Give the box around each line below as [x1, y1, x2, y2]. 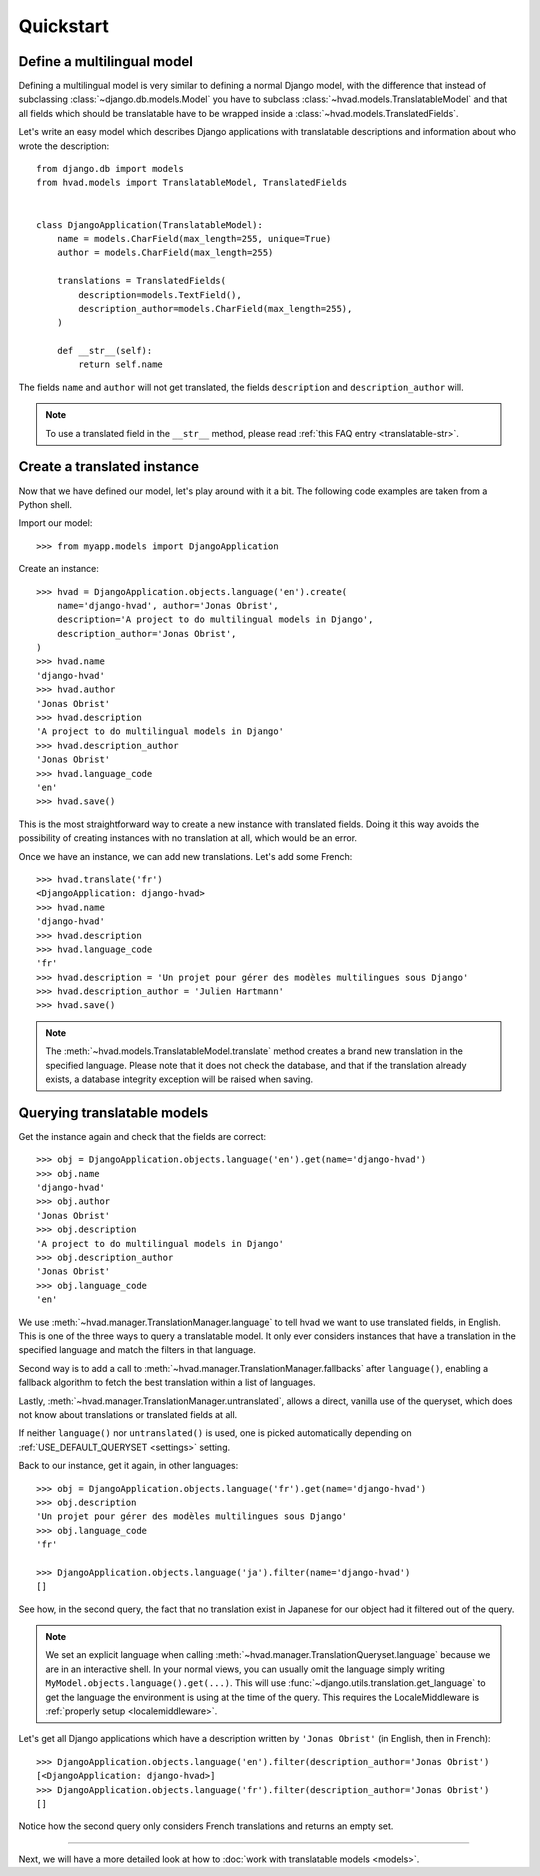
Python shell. [18, 498, 73, 510]
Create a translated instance [18, 458, 200, 475]
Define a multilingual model [18, 53, 194, 70]
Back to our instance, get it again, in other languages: [18, 1460, 239, 1472]
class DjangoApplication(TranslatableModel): [36, 219, 264, 230]
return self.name [78, 359, 164, 370]
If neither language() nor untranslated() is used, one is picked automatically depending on [18, 1427, 412, 1439]
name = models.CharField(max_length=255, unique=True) [56, 233, 332, 244]
